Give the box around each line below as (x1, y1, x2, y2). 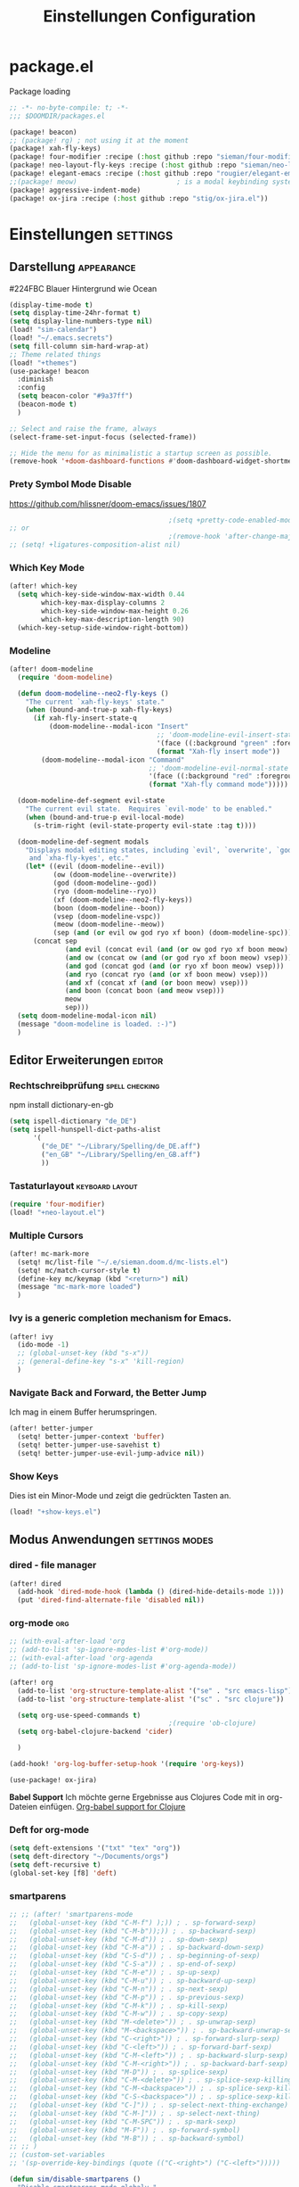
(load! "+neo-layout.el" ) (9, 1208, 105, 1217)
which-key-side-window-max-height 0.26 (41, 607, 190, 616)
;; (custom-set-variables (9, 2150, 105, 2159)
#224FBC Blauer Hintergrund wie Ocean (9, 283, 158, 293)
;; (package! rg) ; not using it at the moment (9, 136, 190, 144)
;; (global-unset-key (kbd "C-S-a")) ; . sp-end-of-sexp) (9, 1960, 238, 1968)
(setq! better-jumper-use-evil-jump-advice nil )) (17, 1448, 205, 1457)
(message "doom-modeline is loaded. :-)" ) (17, 1019, 177, 1028)
